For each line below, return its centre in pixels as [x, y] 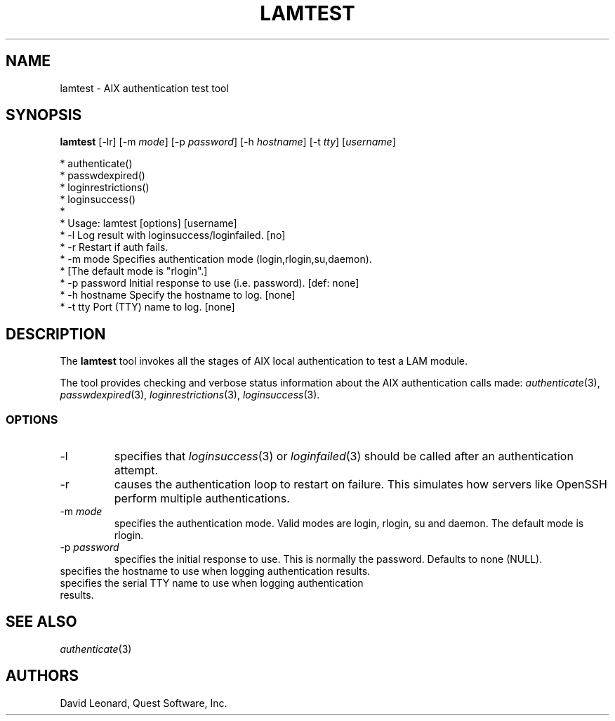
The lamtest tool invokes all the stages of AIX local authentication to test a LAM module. [264, 361]
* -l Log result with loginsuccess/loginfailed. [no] [173, 235]
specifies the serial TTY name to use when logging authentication [212, 583]
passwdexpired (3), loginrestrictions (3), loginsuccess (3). [190, 395]
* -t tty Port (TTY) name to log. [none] [147, 307]
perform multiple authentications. [202, 499]
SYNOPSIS [44, 115]
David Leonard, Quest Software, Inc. [144, 703]
